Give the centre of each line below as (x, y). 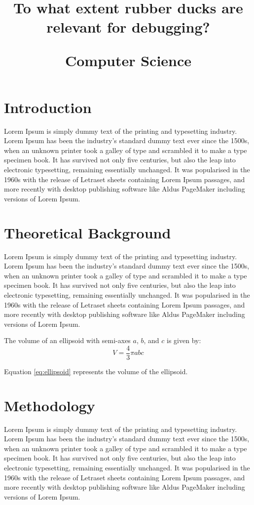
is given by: (184, 340)
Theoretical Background (88, 232)
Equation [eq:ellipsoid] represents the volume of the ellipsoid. (96, 371)
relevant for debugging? (128, 27)
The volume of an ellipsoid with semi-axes (67, 340)
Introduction (48, 107)
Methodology (50, 405)
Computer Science (128, 60)
